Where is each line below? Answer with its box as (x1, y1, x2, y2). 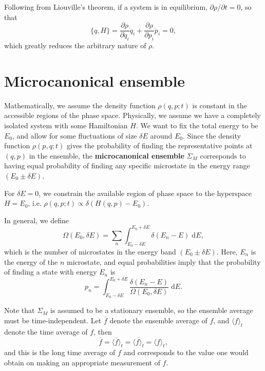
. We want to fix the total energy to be (136, 120, 258, 130)
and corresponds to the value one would (123, 347, 249, 358)
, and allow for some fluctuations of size (12, 130, 137, 141)
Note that (4, 305, 35, 316)
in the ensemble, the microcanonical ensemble (29, 150, 184, 161)
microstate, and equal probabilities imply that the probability (66, 256, 261, 267)
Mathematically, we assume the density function (4, 100, 156, 110)
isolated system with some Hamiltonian (4, 120, 128, 130)
